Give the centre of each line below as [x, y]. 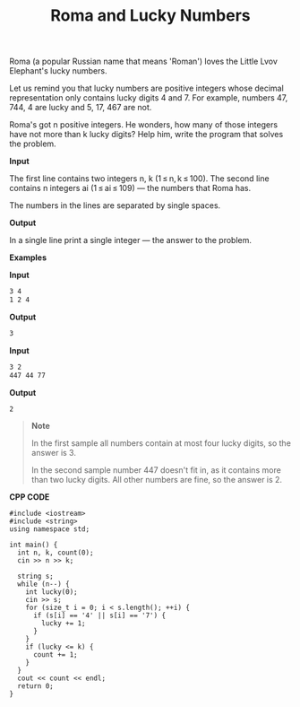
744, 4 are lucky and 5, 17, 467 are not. [81, 108]
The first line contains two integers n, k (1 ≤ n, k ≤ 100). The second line [140, 179]
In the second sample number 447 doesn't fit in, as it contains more [156, 470]
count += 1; [55, 655]
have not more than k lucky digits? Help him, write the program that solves [146, 135]
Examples [28, 257]
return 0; [35, 686]
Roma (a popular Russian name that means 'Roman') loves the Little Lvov [143, 61]
